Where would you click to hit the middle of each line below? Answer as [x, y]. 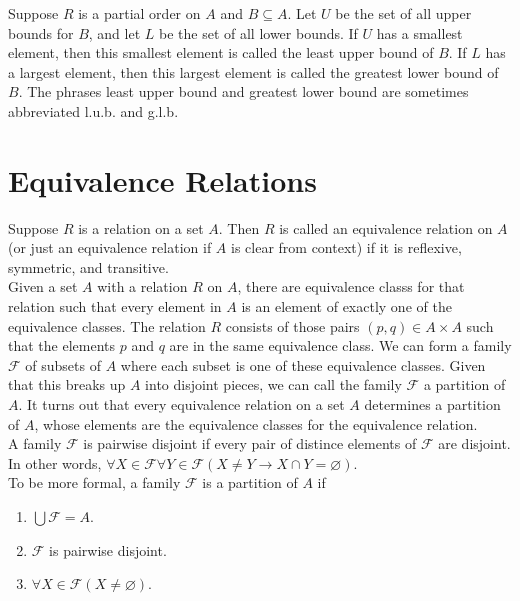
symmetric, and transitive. [88, 266]
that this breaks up [67, 384]
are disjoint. [474, 443]
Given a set [43, 286]
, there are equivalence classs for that [351, 286]
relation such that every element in [115, 306]
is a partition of [250, 482]
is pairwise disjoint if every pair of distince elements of [250, 443]
